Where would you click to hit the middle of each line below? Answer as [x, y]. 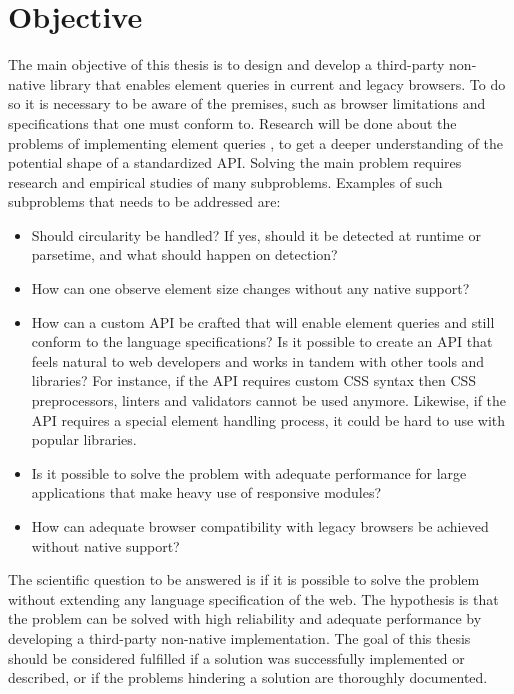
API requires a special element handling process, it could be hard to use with [268, 419]
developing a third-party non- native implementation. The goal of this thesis [239, 637]
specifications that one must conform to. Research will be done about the [232, 122]
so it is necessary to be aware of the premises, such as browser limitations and [247, 103]
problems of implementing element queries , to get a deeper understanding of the [256, 142]
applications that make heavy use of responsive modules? [206, 492]
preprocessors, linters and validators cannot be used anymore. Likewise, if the [269, 400]
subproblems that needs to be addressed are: [144, 201]
